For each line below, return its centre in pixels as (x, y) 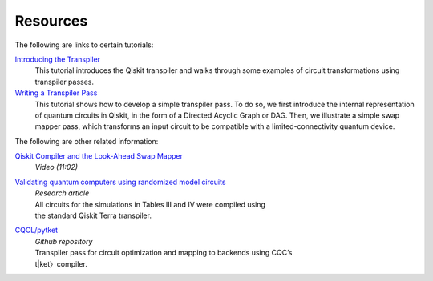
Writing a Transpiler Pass (56, 93)
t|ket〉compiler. (61, 263)
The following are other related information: (87, 141)
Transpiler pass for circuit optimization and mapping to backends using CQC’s (164, 253)
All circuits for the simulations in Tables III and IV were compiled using (150, 204)
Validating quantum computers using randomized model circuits (120, 182)
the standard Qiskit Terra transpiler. (93, 215)
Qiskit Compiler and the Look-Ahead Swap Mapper (99, 156)
